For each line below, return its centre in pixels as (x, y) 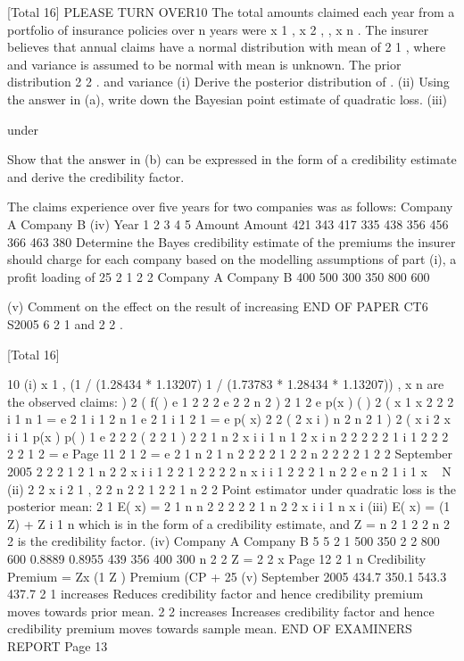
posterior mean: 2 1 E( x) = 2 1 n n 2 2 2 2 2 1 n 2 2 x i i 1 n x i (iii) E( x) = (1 (229, 506)
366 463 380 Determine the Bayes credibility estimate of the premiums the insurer (232, 241)
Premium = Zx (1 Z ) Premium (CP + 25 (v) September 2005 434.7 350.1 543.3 (227, 576)
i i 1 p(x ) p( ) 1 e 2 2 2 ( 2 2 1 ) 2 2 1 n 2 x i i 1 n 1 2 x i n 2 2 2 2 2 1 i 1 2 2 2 (228, 436)
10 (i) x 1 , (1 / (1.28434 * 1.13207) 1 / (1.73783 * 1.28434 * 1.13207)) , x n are (226, 384)
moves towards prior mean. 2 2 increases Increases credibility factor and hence (221, 611)
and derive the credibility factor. (96, 176)
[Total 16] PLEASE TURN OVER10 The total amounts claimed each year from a (231, 12)
